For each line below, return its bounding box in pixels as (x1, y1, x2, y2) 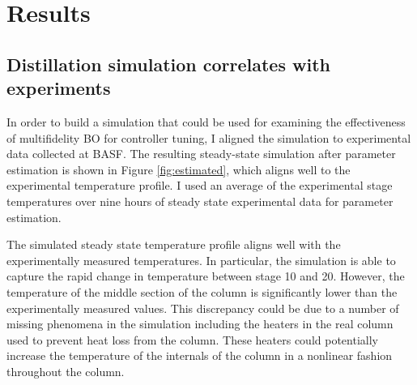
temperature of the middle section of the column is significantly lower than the (6, 283, 398, 300)
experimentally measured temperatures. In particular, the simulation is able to (6, 251, 396, 268)
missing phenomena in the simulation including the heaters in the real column (6, 315, 394, 332)
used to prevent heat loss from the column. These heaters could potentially (6, 331, 378, 348)
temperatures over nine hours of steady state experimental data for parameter (6, 192, 394, 209)
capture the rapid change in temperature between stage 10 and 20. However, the (6, 267, 405, 284)
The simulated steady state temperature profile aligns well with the (6, 236, 341, 253)
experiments (6, 75, 111, 101)
